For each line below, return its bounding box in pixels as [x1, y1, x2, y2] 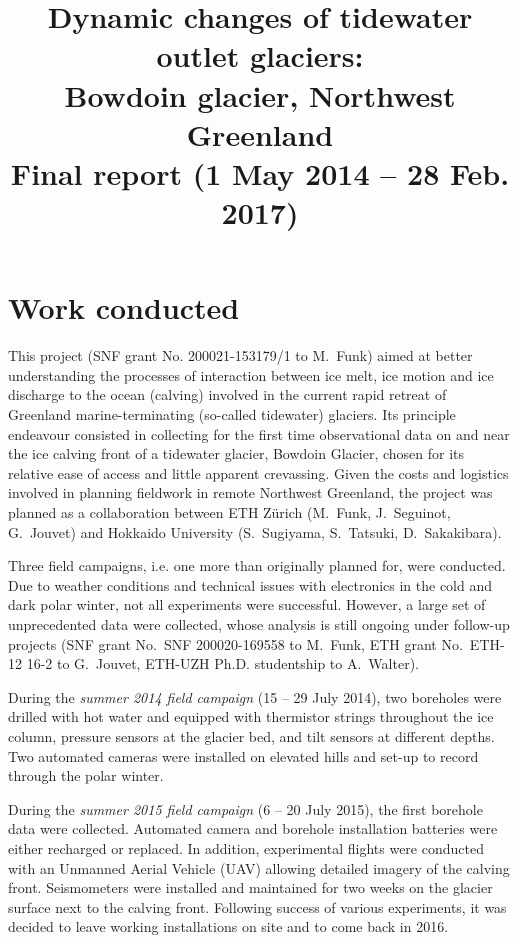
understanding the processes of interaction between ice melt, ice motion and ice [8, 364, 494, 385]
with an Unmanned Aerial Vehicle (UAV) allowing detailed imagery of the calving [8, 857, 510, 878]
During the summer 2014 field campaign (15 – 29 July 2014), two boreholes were [8, 686, 502, 707]
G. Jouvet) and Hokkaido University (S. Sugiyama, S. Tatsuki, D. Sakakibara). [8, 521, 502, 542]
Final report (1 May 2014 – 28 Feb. [10, 152, 510, 193]
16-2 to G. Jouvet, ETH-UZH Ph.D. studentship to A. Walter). [26, 653, 419, 674]
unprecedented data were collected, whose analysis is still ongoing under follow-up [8, 613, 510, 634]
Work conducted [8, 287, 240, 328]
